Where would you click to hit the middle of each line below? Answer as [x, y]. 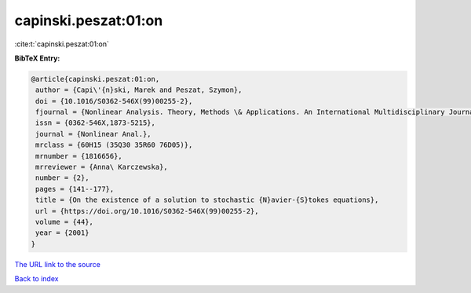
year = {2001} [62, 233]
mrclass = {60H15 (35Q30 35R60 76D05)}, [114, 145]
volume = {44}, [65, 222]
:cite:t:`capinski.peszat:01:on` [62, 44]
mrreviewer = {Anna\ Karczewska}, [102, 167]
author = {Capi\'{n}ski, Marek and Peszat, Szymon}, [139, 90]
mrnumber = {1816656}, [79, 156]
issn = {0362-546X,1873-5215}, [96, 123]
